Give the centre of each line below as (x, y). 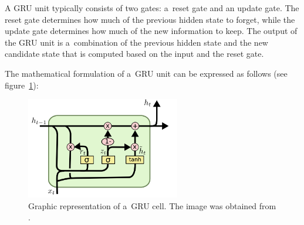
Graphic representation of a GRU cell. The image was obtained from (152, 205)
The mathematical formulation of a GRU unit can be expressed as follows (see (146, 73)
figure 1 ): (22, 85)
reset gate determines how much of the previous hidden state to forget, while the (150, 19)
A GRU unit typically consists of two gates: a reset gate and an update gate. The (152, 8)
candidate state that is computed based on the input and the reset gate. (134, 54)
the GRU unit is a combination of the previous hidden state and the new (136, 42)
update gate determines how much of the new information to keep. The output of (151, 31)
